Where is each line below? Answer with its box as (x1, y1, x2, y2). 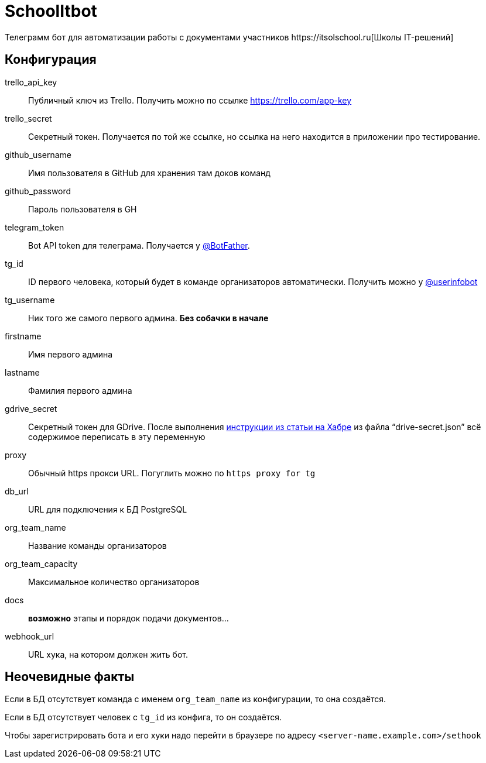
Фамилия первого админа (28, 385, 132, 396)
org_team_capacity (5, 558, 78, 569)
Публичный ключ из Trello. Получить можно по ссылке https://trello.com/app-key (28, 95, 352, 105)
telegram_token (5, 222, 64, 232)
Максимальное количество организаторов (28, 576, 200, 587)
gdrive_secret (5, 403, 57, 414)
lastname (5, 367, 40, 377)
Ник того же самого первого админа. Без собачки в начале (28, 312, 269, 323)
